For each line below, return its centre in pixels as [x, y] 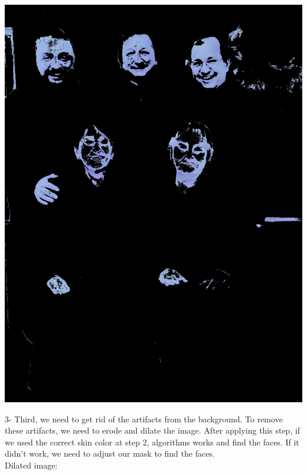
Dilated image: [31, 465]
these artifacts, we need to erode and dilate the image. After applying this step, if [153, 430]
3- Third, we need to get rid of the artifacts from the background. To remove [144, 419]
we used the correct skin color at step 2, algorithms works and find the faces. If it [152, 442]
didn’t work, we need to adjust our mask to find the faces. [110, 453]
